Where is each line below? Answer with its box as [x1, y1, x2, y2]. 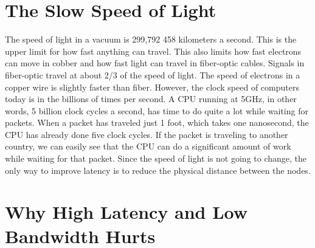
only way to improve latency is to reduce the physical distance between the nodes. [5, 164, 311, 176]
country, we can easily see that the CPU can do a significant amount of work [5, 140, 291, 153]
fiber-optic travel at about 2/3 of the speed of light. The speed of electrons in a [5, 68, 300, 81]
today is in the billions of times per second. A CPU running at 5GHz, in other [5, 92, 297, 105]
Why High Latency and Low [5, 199, 248, 224]
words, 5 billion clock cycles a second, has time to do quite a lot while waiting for [5, 104, 308, 117]
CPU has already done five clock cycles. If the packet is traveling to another [5, 128, 288, 140]
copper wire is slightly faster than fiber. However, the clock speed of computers [5, 80, 299, 93]
